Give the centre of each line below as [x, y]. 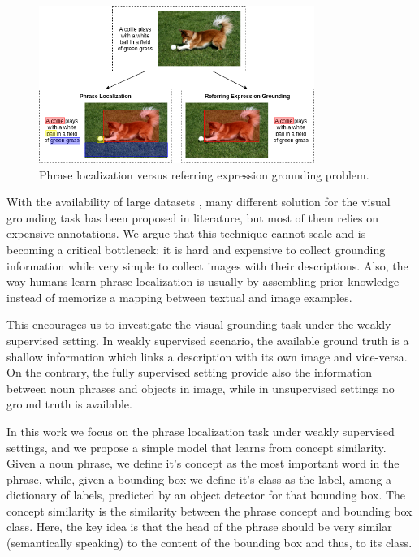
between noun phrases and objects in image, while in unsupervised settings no [201, 388]
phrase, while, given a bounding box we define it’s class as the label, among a [199, 479]
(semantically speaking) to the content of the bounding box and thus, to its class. [209, 543]
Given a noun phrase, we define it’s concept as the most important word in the [203, 463]
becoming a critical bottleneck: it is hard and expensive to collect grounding [196, 249]
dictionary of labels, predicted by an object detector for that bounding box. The [206, 495]
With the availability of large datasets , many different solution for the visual [199, 202]
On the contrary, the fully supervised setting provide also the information [190, 372]
